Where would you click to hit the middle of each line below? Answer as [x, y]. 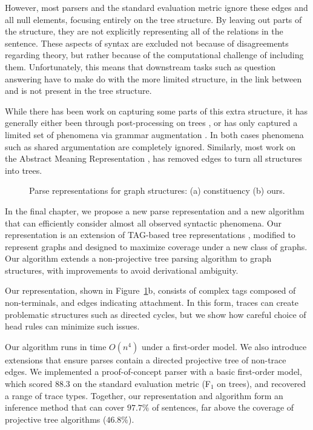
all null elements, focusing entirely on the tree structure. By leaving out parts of [153, 19]
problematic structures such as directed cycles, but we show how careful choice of [156, 314]
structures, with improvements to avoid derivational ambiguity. [122, 270]
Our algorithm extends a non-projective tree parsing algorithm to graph [138, 258]
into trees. [24, 170]
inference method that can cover [65, 407]
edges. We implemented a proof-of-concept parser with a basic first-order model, [153, 372]
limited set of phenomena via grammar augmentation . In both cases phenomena [154, 134]
